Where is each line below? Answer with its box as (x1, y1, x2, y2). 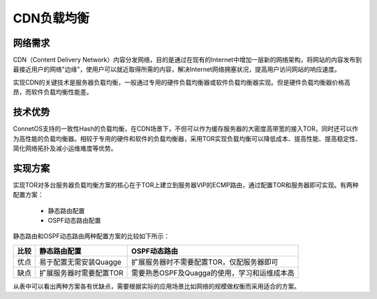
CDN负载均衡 (13, 10, 90, 26)
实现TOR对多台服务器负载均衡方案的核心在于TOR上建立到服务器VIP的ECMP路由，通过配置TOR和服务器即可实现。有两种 (13, 180, 359, 189)
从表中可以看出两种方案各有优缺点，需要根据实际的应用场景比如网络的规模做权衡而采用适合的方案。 (13, 282, 300, 290)
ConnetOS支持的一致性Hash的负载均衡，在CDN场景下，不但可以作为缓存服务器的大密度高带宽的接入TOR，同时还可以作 (13, 124, 359, 133)
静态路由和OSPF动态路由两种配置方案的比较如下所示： (13, 232, 170, 240)
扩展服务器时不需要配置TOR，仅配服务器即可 (131, 257, 279, 267)
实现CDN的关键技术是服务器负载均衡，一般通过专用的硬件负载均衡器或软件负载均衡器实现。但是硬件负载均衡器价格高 (13, 78, 350, 87)
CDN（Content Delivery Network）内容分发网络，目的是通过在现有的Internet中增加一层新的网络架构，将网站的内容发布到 (13, 56, 362, 64)
